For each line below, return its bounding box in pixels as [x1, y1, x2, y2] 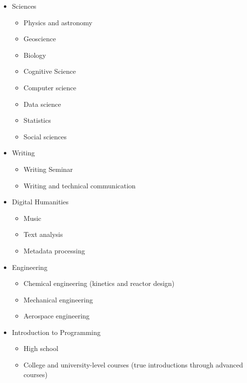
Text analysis [23, 229, 63, 239]
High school [23, 343, 58, 353]
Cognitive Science [23, 66, 76, 76]
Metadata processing [23, 245, 85, 255]
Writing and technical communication [23, 180, 136, 190]
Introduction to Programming [12, 327, 101, 337]
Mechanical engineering [23, 294, 93, 304]
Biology [23, 50, 46, 60]
